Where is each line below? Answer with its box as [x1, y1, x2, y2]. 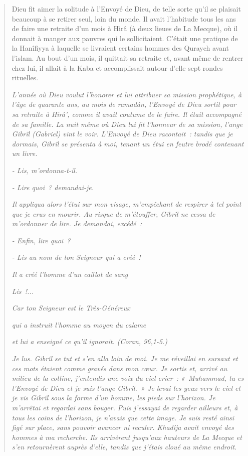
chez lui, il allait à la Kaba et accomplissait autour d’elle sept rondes [12, 62, 223, 73]
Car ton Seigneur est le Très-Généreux [12, 302, 130, 313]
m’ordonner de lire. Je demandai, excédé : [12, 218, 142, 229]
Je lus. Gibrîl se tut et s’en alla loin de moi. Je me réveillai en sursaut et [12, 353, 238, 364]
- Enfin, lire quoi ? [12, 235, 71, 245]
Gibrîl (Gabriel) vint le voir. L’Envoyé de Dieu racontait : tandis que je [12, 128, 233, 139]
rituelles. [12, 72, 39, 83]
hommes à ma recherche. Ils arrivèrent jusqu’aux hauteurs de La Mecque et [12, 431, 242, 442]
